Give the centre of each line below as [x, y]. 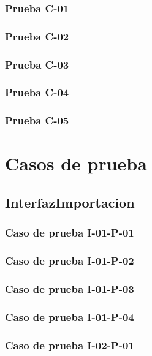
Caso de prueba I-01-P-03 [70, 288]
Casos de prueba [76, 163]
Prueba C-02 [37, 36]
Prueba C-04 [37, 92]
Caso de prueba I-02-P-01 [70, 345]
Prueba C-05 [37, 120]
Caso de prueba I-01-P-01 [70, 233]
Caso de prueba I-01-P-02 [70, 261]
